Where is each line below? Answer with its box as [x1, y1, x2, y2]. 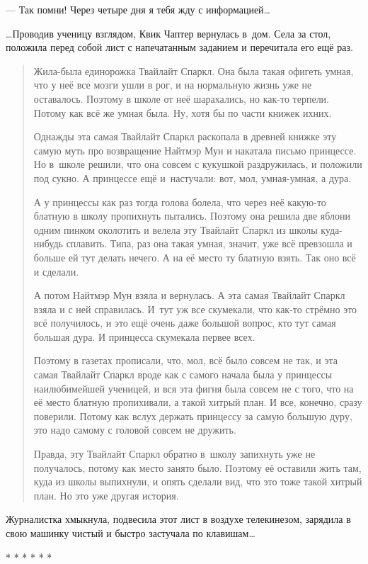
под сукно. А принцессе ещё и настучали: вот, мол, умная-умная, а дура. [33, 170, 352, 185]
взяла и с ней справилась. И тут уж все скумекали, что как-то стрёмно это [33, 301, 357, 316]
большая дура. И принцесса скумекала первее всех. [33, 329, 255, 344]
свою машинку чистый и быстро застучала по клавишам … [6, 526, 255, 540]
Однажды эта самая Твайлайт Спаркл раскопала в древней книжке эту [33, 129, 337, 144]
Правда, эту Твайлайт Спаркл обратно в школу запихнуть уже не [33, 446, 316, 461]
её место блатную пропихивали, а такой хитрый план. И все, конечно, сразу [33, 395, 362, 410]
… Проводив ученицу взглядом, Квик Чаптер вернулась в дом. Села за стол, [6, 26, 331, 40]
